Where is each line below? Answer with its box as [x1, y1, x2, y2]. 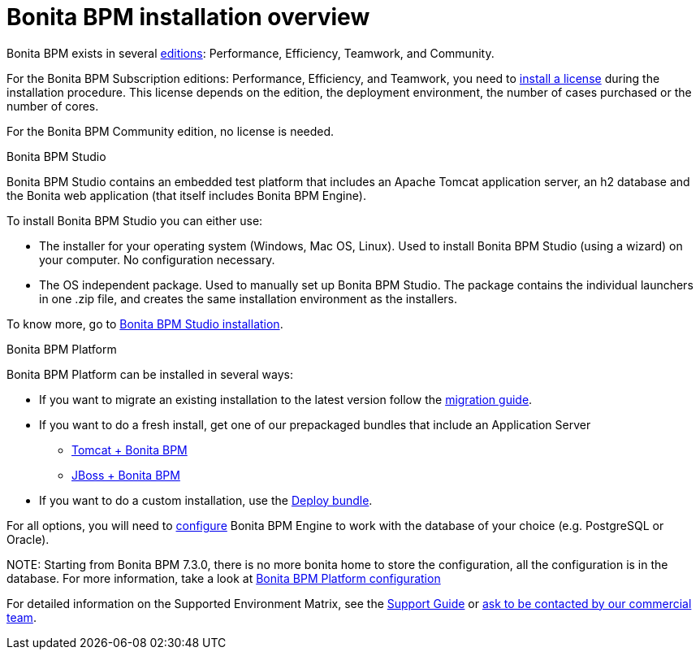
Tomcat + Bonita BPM [71, 442, 188, 457]
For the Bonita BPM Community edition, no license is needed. [6, 124, 335, 138]
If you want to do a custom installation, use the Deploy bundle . [39, 493, 373, 507]
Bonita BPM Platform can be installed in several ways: [6, 367, 294, 381]
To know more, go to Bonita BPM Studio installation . [6, 316, 283, 331]
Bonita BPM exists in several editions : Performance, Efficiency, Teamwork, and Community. [6, 46, 495, 60]
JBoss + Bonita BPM [71, 467, 180, 482]
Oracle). [6, 532, 50, 546]
